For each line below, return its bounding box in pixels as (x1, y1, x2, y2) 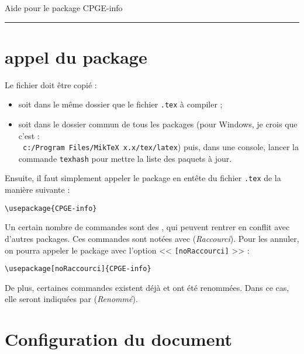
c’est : (18, 129, 40, 141)
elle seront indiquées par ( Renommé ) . (5, 293, 138, 305)
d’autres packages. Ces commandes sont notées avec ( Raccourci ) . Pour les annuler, (5, 232, 299, 244)
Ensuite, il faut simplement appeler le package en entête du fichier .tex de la (5, 172, 281, 184)
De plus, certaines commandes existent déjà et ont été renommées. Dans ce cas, (5, 281, 289, 293)
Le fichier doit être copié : (5, 78, 97, 91)
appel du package (5, 44, 147, 68)
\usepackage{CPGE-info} (5, 204, 97, 213)
